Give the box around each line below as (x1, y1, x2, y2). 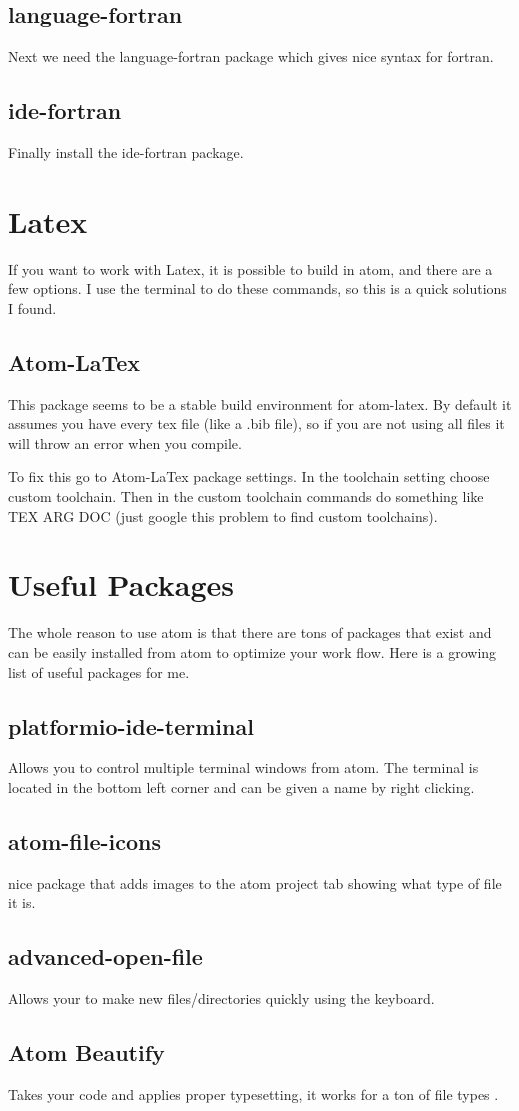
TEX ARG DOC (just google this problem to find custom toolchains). (8, 505, 438, 526)
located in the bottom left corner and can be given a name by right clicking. (8, 776, 475, 797)
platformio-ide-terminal (8, 710, 254, 741)
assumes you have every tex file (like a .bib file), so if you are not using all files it (8, 413, 505, 434)
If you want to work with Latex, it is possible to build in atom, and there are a (8, 258, 493, 279)
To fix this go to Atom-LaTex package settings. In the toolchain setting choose (8, 466, 490, 487)
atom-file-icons (8, 825, 162, 856)
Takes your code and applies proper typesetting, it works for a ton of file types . (8, 1083, 499, 1104)
